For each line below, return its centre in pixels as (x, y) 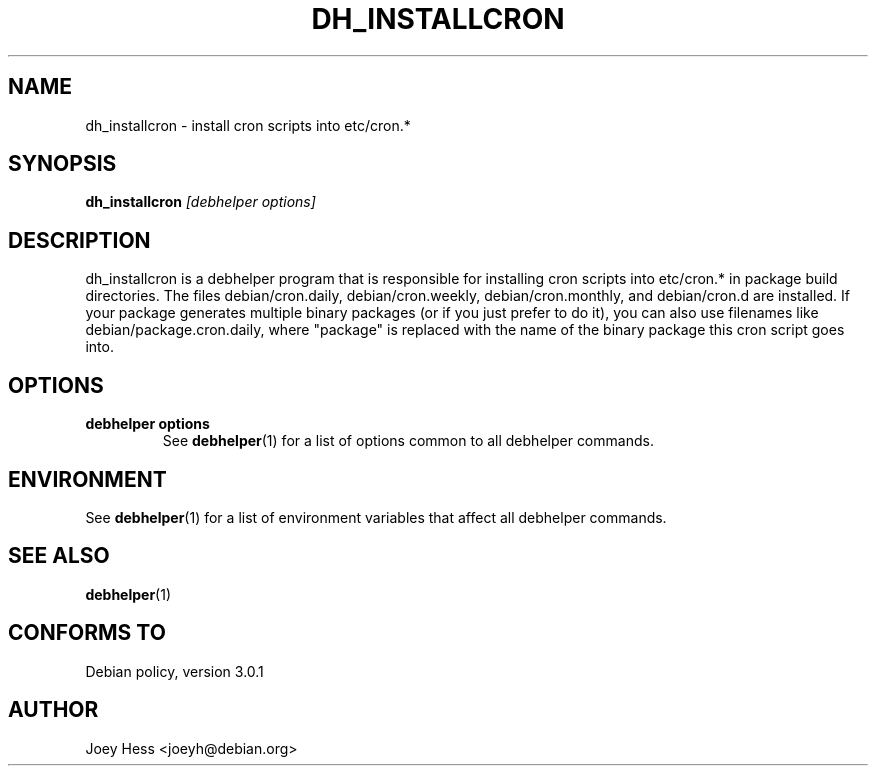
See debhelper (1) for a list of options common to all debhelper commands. (408, 441)
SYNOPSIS (62, 164)
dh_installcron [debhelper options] (200, 202)
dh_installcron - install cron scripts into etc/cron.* (248, 125)
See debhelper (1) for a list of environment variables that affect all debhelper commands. (376, 517)
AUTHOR (53, 710)
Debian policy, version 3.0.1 (174, 671)
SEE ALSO (59, 556)
